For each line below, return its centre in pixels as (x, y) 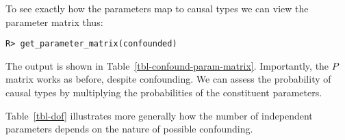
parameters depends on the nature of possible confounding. (129, 129)
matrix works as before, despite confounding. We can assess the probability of (168, 79)
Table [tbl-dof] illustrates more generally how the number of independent (159, 115)
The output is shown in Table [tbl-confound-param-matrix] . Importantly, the (167, 65)
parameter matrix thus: (54, 22)
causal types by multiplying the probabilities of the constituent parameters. (164, 93)
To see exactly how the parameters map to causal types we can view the (157, 8)
